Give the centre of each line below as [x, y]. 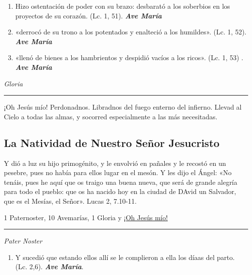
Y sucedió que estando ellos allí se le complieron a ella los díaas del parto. [125, 257]
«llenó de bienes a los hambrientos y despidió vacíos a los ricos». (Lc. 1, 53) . [129, 57]
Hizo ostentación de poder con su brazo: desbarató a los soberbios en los [123, 6]
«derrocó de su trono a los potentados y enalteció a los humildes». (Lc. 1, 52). [131, 32]
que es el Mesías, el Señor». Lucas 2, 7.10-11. [70, 201]
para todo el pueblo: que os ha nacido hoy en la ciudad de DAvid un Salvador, [120, 191]
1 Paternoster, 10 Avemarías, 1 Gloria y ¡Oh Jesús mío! [86, 217]
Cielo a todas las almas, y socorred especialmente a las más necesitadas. [111, 116]
